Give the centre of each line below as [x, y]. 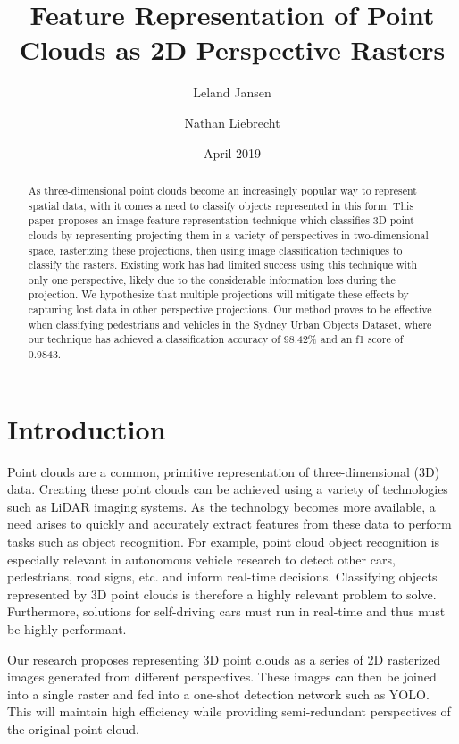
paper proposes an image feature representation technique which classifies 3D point [221, 220]
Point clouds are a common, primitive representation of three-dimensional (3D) [224, 471]
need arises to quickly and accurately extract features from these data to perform [229, 524]
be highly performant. [67, 629]
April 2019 [232, 152]
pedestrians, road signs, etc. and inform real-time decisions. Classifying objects [222, 577]
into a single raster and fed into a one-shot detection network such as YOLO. [218, 694]
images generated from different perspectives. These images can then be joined [222, 677]
